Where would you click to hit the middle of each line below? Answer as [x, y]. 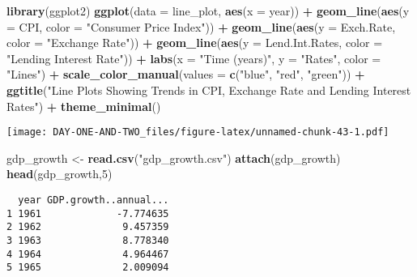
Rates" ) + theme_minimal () [84, 106]
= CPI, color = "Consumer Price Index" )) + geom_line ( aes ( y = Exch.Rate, [201, 26]
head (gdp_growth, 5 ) [60, 174]
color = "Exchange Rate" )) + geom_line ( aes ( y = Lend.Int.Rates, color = [195, 43]
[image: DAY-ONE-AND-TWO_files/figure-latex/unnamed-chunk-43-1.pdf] [198, 132]
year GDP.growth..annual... [94, 200]
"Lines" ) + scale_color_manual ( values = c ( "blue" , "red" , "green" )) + [186, 74]
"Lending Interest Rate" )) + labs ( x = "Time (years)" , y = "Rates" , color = [194, 58]
